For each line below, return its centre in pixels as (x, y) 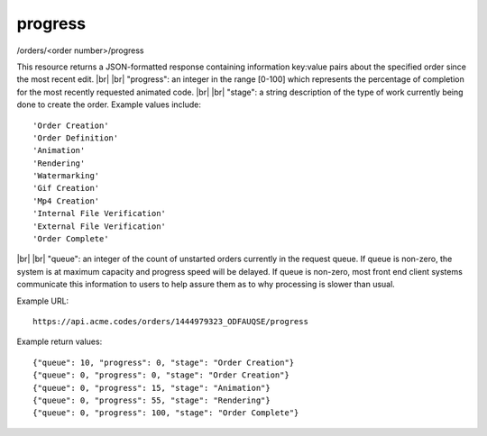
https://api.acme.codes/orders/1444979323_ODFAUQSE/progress (170, 321)
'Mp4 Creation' (66, 201)
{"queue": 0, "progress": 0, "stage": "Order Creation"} (161, 375)
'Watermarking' (66, 176)
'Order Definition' (76, 138)
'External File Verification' (100, 226)
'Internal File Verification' (100, 213)
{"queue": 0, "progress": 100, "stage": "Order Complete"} (166, 413)
